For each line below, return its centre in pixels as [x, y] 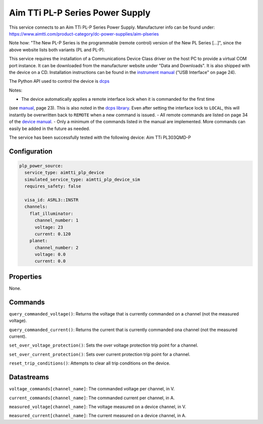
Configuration [31, 151]
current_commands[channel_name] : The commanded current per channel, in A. [92, 398]
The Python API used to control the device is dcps [59, 81]
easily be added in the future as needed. [49, 129]
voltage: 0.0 [50, 255]
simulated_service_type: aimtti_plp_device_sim [82, 179]
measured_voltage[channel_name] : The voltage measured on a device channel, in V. [98, 406]
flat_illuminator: [51, 213]
